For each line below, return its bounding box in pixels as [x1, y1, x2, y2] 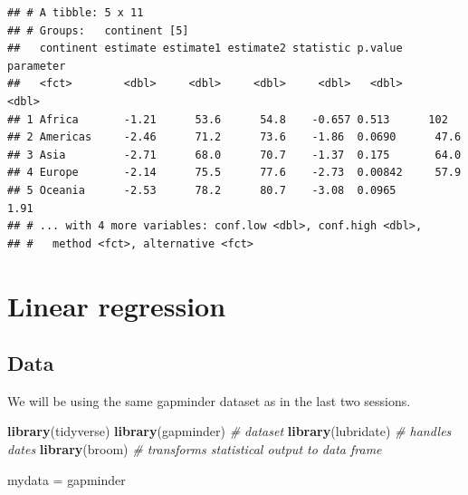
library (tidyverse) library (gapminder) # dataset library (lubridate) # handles [7, 422, 452, 441]
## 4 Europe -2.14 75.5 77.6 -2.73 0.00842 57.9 [7, 166, 462, 180]
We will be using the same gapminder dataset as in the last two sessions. [7, 391, 411, 410]
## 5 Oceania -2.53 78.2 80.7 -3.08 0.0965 [7, 183, 396, 197]
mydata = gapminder [7, 470, 126, 489]
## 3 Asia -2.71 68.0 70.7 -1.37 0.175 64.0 [7, 148, 462, 161]
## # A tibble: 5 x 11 [7, 6, 144, 19]
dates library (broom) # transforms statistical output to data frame [7, 440, 382, 459]
